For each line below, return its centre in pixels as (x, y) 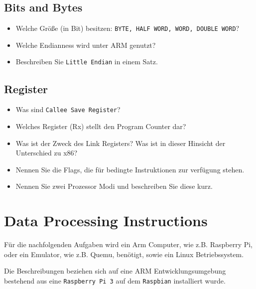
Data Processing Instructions (106, 220)
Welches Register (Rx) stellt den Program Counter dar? (101, 126)
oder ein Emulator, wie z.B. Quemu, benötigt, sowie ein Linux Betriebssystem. (124, 254)
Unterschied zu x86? (47, 153)
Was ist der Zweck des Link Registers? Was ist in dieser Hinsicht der (121, 143)
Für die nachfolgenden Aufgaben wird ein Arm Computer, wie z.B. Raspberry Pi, (128, 244)
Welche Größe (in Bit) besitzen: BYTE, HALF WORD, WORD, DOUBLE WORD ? (128, 28)
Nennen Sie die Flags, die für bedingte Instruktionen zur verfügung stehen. (130, 169)
